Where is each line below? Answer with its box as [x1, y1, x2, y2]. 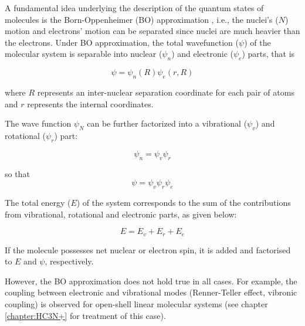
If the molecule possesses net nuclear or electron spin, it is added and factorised [5, 243, 291, 256]
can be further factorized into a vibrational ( [87, 117, 248, 130]
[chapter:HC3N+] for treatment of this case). [5, 309, 166, 321]
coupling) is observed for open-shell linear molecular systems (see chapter [5, 297, 268, 310]
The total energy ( [5, 196, 71, 208]
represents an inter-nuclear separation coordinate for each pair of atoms [37, 86, 294, 98]
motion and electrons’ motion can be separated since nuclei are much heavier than [5, 25, 300, 37]
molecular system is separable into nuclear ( [5, 47, 162, 60]
